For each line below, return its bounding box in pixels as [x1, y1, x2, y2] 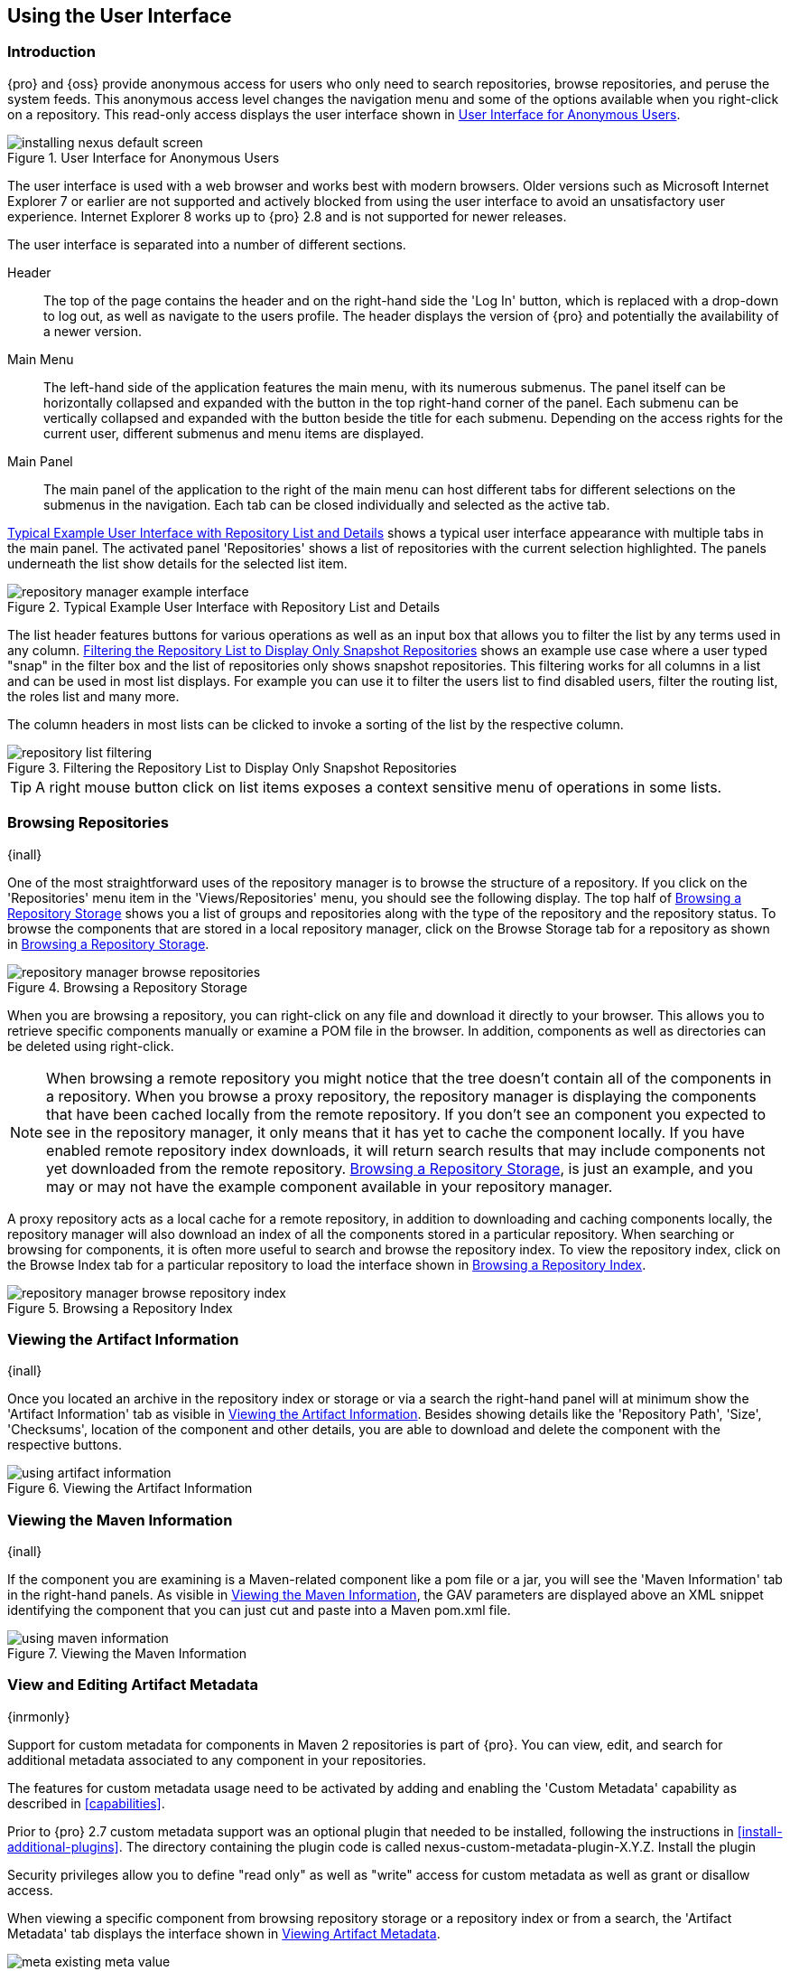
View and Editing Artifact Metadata [7, 1675, 259, 1694]
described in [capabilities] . [7, 1795, 165, 1811]
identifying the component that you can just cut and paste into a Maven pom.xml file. [7, 1602, 511, 1619]
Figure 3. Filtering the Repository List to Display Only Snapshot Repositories [7, 759, 457, 775]
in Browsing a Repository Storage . [7, 935, 209, 952]
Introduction [7, 42, 96, 61]
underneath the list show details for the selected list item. [7, 555, 348, 571]
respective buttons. [7, 1437, 122, 1453]
